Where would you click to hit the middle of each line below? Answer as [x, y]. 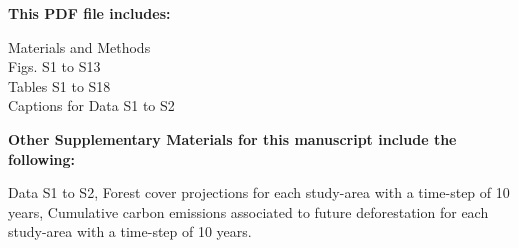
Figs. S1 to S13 [54, 66]
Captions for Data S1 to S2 [91, 105]
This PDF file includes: [89, 13]
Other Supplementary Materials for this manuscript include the [232, 138]
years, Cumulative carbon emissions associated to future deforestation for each [248, 211]
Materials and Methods [79, 46]
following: [42, 158]
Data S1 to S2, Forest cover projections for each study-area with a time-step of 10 [259, 192]
